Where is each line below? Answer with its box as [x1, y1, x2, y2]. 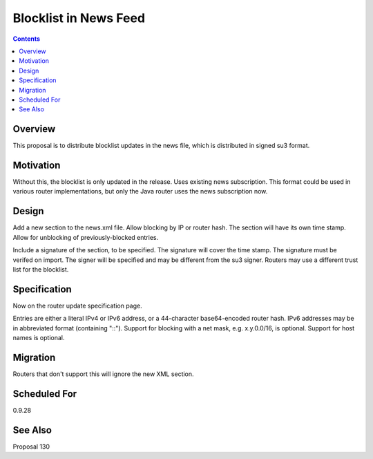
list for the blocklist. [12, 265, 69, 273]
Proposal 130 [12, 442, 50, 451]
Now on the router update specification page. [12, 301, 143, 310]
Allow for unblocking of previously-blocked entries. [12, 233, 159, 241]
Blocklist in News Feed [12, 10, 145, 26]
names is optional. [12, 334, 65, 342]
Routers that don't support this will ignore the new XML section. [12, 370, 194, 378]
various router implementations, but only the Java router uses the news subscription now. [12, 187, 268, 196]
